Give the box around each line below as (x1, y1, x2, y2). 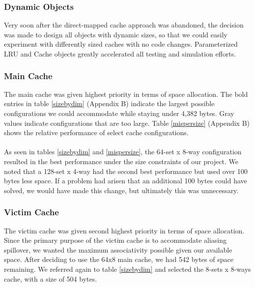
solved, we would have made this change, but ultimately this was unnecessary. (4, 185, 239, 195)
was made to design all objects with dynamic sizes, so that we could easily (4, 29, 227, 39)
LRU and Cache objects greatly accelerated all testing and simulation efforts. (4, 49, 236, 58)
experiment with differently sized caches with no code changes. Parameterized (4, 39, 238, 49)
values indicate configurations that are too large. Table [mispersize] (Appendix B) (4, 117, 250, 128)
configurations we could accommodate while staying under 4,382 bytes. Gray (4, 108, 234, 118)
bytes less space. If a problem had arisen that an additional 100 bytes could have (4, 175, 247, 186)
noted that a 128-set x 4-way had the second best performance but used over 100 (4, 166, 248, 176)
